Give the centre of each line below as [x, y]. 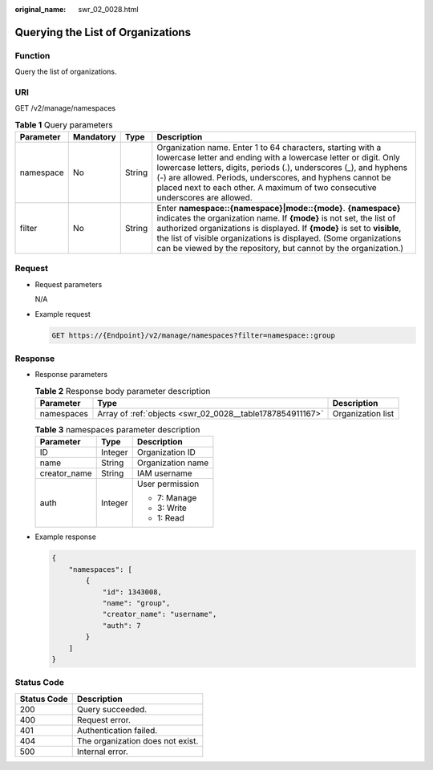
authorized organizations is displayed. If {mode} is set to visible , [279, 229]
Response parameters [71, 375]
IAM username [164, 473]
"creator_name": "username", [160, 614]
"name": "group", [136, 603]
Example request [63, 314]
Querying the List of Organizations [103, 32]
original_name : [40, 9]
